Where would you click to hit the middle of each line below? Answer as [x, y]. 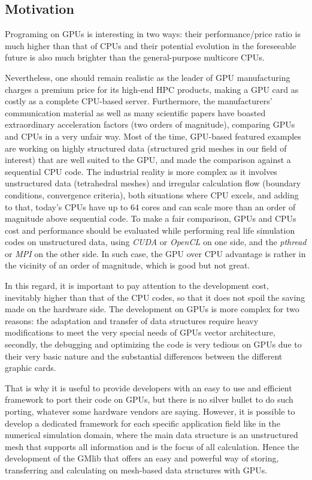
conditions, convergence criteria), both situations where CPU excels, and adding [152, 194]
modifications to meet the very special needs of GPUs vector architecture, [140, 332]
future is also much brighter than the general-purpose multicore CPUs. [135, 57]
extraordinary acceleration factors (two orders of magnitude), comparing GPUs [150, 124]
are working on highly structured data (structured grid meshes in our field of [146, 148]
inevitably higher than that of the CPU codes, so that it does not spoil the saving [155, 297]
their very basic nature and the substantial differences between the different [144, 356]
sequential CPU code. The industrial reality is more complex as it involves [141, 171]
